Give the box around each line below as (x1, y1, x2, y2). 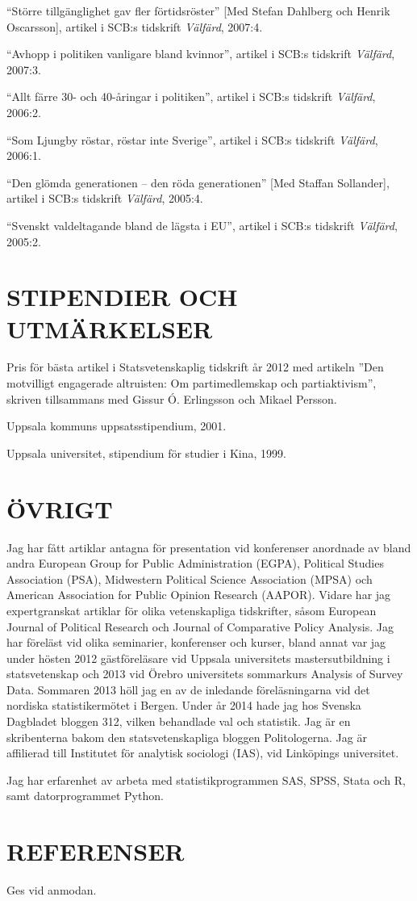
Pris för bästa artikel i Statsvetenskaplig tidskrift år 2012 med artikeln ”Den (6, 358, 384, 375)
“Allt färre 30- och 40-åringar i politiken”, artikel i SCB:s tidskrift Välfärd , (6, 88, 376, 105)
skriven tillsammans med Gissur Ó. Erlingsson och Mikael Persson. (6, 390, 337, 407)
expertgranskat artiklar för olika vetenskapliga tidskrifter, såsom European (6, 601, 377, 618)
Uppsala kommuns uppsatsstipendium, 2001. (6, 417, 227, 434)
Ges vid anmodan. (6, 882, 97, 899)
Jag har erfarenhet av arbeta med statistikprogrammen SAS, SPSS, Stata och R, (6, 771, 406, 788)
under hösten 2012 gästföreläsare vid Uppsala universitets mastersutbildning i (6, 649, 390, 666)
